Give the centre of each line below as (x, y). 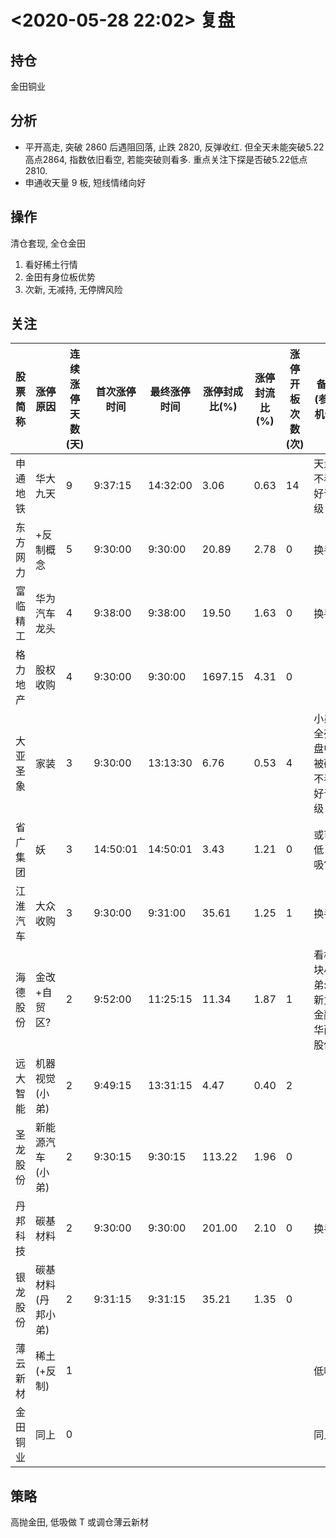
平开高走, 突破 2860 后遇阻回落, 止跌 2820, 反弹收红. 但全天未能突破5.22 (174, 147)
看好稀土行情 (51, 264)
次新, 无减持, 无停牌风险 (73, 289)
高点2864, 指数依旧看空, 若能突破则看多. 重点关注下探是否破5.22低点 (166, 159)
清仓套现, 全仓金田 (48, 243)
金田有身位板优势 (60, 277)
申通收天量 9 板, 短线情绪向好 (85, 182)
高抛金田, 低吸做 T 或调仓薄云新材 (79, 1522)
